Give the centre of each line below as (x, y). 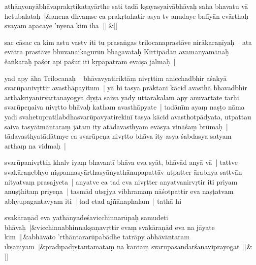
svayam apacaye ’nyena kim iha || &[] (61, 25)
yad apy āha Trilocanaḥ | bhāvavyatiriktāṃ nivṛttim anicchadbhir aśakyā (116, 78)
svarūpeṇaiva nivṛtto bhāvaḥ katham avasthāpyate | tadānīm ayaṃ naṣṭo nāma (125, 107)
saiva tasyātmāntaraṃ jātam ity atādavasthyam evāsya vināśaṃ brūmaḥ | (116, 126)
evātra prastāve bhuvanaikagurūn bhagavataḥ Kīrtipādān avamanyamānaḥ (117, 52)
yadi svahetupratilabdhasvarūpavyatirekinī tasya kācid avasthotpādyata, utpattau (128, 116)
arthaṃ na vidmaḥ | (35, 145)
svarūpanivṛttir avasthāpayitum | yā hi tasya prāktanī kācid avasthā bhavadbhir (126, 88)
